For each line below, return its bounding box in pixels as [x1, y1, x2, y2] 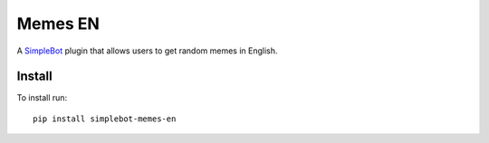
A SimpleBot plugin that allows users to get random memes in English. [16, 45, 278, 56]
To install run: [16, 92, 68, 103]
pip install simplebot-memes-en [33, 113, 177, 124]
